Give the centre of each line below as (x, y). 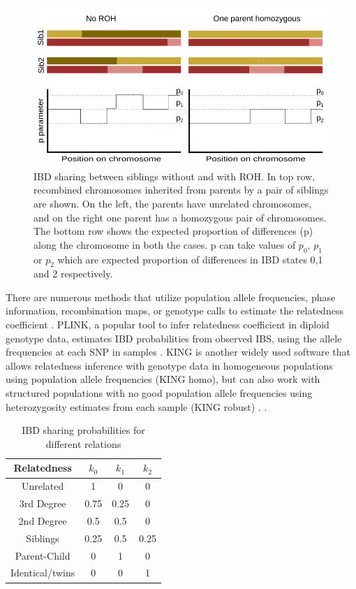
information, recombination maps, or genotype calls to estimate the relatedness (175, 311)
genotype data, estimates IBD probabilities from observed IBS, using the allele (174, 338)
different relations (83, 443)
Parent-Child (43, 555)
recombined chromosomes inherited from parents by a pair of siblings (181, 190)
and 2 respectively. (73, 274)
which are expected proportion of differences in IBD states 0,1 (190, 259)
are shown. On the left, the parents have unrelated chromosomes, (173, 203)
